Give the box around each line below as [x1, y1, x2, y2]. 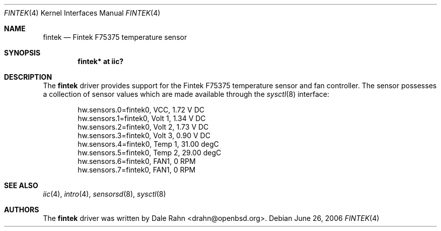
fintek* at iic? [78, 57, 124, 66]
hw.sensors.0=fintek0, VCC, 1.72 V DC [78, 105, 205, 114]
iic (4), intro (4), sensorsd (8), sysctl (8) [43, 190, 166, 198]
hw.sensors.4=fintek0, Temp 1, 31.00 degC [78, 140, 219, 148]
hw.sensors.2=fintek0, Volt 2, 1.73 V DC [78, 123, 209, 131]
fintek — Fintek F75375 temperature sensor [43, 33, 187, 41]
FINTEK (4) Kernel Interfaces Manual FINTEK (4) [4, 9, 161, 17]
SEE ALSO [4, 181, 38, 190]
